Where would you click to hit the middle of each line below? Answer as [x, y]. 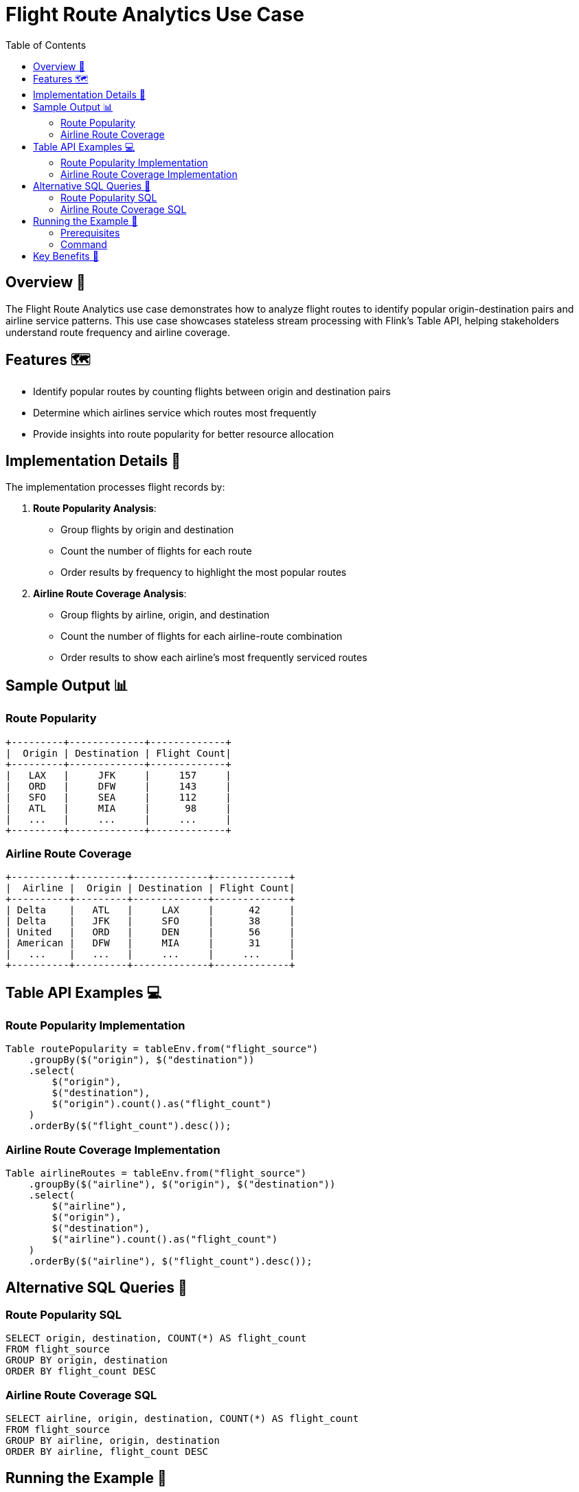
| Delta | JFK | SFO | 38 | [150, 921]
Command [84, 244]
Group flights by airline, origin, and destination [165, 615]
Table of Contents [46, 45]
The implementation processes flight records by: [115, 487]
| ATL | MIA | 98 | [118, 808]
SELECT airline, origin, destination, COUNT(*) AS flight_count [182, 1419]
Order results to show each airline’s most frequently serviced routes [214, 658]
